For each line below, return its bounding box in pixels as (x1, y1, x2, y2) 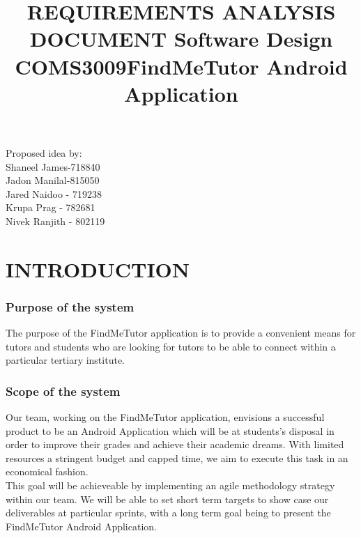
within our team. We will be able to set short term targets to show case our (6, 491, 329, 506)
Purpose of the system (6, 298, 135, 315)
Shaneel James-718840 (6, 159, 100, 174)
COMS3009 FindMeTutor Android (15, 52, 348, 80)
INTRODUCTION (6, 254, 190, 283)
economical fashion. (6, 464, 89, 479)
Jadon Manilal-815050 (6, 173, 100, 187)
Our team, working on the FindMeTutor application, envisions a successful (6, 410, 325, 424)
